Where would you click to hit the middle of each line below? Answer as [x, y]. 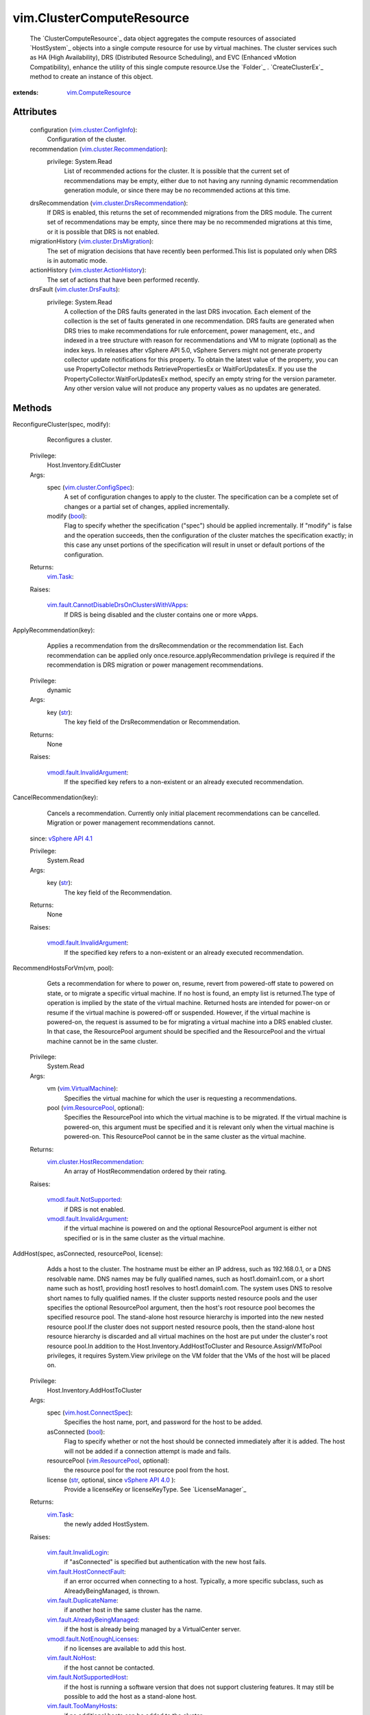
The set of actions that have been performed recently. [123, 280]
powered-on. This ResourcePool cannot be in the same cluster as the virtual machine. [185, 1137]
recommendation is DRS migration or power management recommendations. [155, 665]
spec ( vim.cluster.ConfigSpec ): [90, 487]
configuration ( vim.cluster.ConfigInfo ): [84, 130]
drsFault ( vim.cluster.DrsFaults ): [75, 289]
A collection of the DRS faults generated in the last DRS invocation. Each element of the [187, 311]
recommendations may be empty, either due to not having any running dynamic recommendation [201, 180]
